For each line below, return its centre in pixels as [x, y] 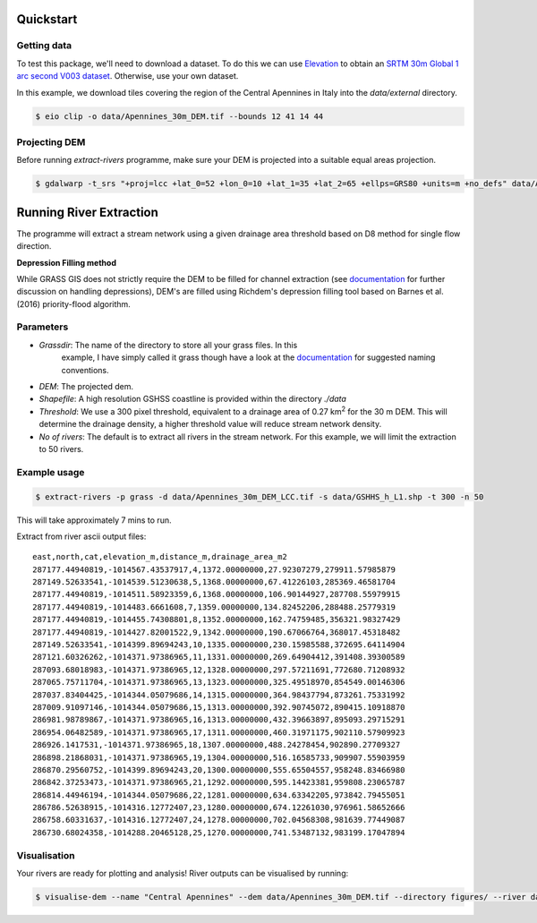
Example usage [51, 472]
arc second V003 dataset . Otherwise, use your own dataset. [128, 76]
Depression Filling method [66, 262]
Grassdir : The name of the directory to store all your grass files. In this [168, 345]
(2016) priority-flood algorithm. [74, 303]
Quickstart [47, 19]
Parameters [43, 327]
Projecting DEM [51, 141]
